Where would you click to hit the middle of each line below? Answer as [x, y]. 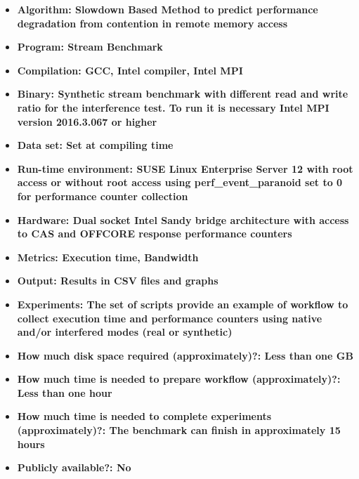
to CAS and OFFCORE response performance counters [155, 234]
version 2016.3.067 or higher [87, 121]
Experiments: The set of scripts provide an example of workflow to [183, 304]
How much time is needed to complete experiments [144, 416]
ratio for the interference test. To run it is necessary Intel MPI [173, 107]
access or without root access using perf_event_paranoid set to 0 [180, 182]
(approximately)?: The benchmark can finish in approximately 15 [179, 430]
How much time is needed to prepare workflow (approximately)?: [179, 379]
